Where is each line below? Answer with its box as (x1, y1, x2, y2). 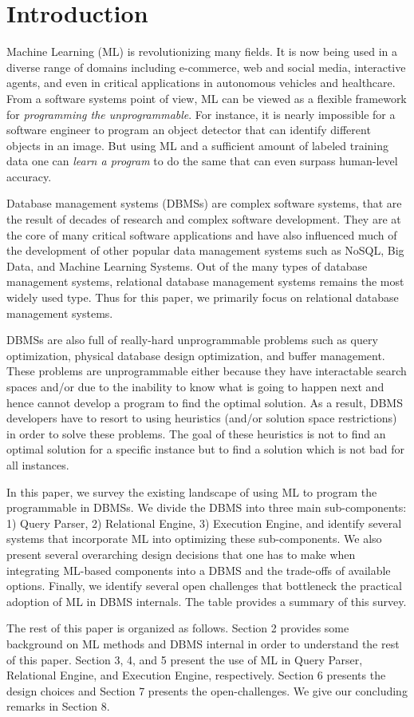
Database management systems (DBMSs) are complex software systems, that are (6, 195, 402, 212)
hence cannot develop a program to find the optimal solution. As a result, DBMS (6, 394, 403, 410)
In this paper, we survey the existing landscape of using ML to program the (6, 483, 377, 500)
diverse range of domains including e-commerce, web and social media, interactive (6, 58, 406, 75)
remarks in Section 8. (6, 698, 110, 715)
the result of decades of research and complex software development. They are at (6, 211, 401, 228)
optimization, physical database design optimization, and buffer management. (6, 347, 385, 363)
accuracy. (6, 168, 52, 184)
